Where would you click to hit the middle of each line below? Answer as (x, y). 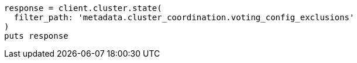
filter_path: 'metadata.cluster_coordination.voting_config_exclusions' (184, 17)
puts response (36, 36)
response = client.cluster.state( (83, 8)
